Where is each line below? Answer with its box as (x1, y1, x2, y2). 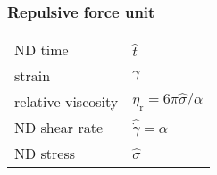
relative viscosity (14, 91, 119, 112)
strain (14, 65, 51, 87)
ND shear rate (14, 117, 104, 138)
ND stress (14, 143, 76, 164)
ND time (14, 39, 69, 61)
